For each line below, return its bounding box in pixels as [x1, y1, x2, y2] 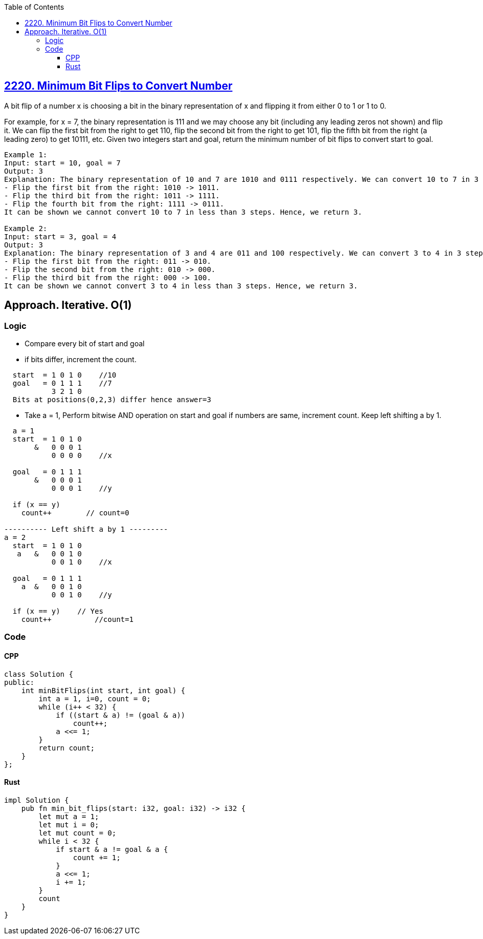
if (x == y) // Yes [12, 607, 103, 616]
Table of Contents [4, 3, 64, 11]
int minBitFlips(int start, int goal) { [21, 686, 186, 695]
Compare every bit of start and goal [25, 339, 145, 348]
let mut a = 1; [38, 812, 99, 821]
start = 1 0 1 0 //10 [12, 371, 117, 380]
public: [4, 678, 35, 686]
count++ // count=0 [21, 509, 129, 517]
